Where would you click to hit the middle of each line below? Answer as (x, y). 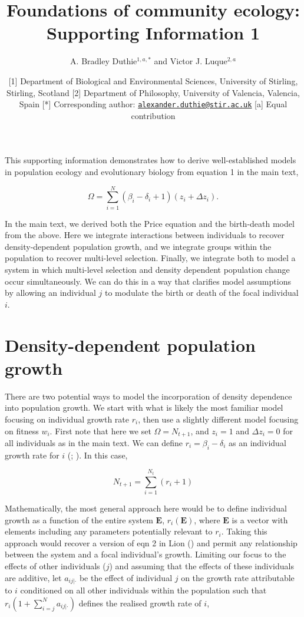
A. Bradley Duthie (104, 61)
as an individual (257, 442)
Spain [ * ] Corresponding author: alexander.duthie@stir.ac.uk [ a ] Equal (153, 104)
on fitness (22, 430)
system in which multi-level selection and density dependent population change (147, 270)
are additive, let (33, 577)
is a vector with (260, 519)
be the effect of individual (126, 577)
